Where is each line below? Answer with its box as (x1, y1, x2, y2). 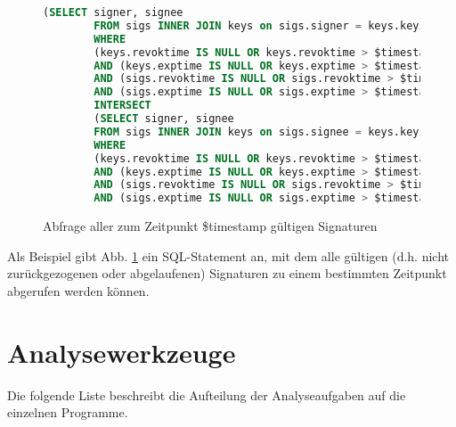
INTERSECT (94, 99, 151, 112)
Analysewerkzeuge (7, 333, 236, 370)
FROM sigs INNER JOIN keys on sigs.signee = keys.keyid (94, 125, 432, 138)
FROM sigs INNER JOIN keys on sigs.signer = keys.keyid (94, 19, 432, 32)
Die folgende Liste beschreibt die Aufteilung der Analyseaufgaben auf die (7, 385, 406, 404)
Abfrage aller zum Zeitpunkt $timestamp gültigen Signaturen (43, 217, 378, 235)
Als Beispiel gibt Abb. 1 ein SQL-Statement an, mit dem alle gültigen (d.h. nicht (7, 246, 450, 265)
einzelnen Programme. (7, 403, 128, 422)
